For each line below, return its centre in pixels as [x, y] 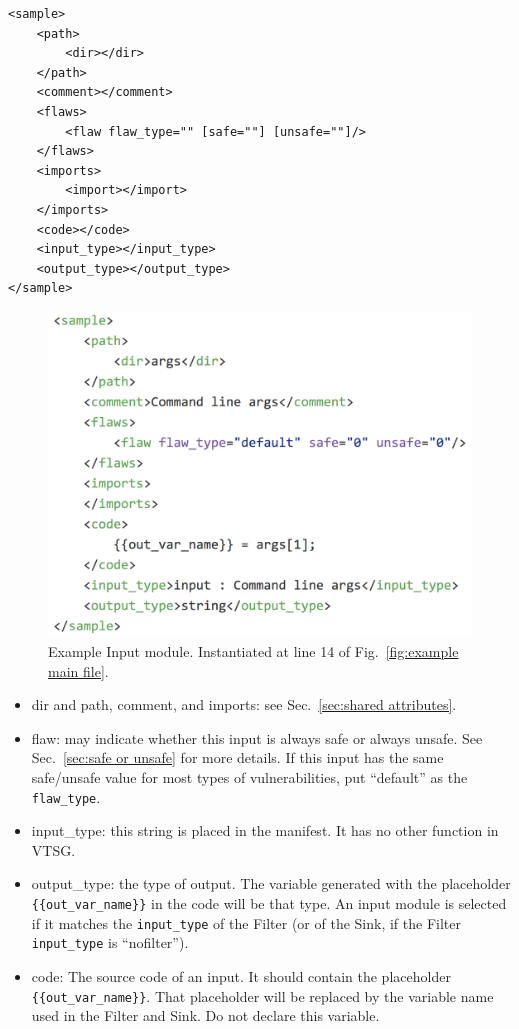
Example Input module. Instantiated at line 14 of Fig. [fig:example [253, 650]
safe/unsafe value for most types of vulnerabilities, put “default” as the [249, 776]
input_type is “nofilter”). [110, 942]
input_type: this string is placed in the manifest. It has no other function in [265, 830]
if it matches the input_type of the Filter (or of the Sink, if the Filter [246, 922]
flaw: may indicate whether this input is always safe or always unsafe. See [257, 737]
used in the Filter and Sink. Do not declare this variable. [205, 1015]
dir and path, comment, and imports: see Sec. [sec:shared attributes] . [244, 704]
